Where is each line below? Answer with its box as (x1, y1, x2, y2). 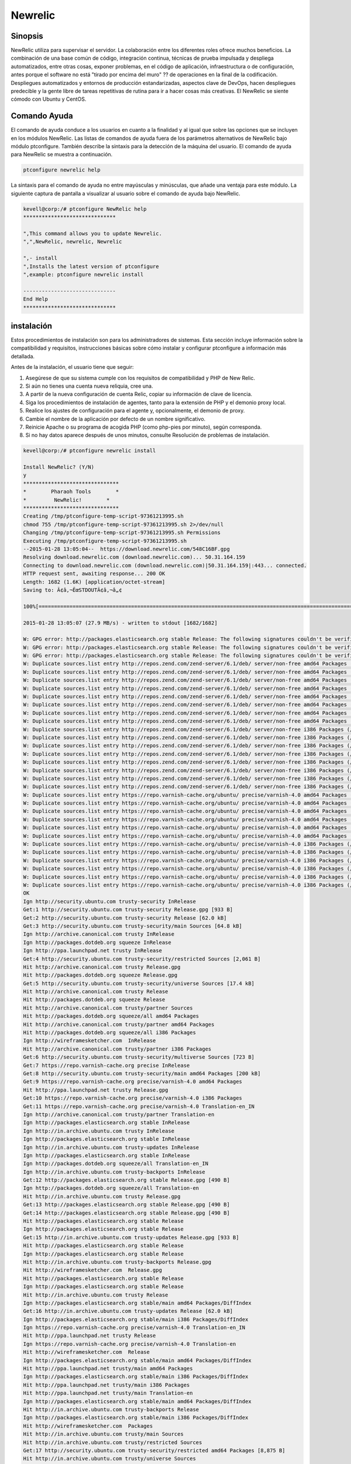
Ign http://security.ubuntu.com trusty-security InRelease (23, 898, 196, 905)
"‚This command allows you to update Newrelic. (23, 230, 162, 237)
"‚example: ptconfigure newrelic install (23, 271, 144, 278)
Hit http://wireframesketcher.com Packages (23, 1422, 153, 1429)
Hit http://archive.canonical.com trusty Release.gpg (23, 963, 181, 970)
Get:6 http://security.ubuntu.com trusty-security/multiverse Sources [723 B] (23, 1054, 254, 1061)
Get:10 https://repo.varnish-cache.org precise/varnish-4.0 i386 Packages (23, 1095, 243, 1102)
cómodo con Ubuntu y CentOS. (11, 95, 87, 102)
